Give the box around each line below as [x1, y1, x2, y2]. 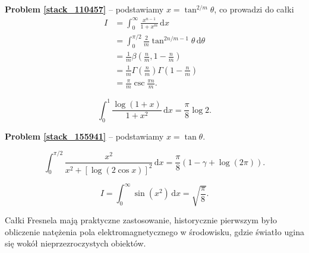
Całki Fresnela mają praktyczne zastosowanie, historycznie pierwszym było [5, 214, 278, 226]
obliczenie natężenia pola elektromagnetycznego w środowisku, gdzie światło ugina [5, 225, 304, 238]
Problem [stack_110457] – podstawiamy [5, 3, 164, 15]
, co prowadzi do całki [214, 3, 294, 15]
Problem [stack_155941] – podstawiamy [5, 129, 164, 142]
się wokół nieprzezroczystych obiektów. [5, 237, 146, 249]
